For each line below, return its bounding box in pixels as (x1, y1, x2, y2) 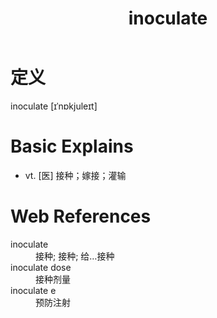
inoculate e (10, 284, 57, 296)
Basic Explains (10, 135, 134, 158)
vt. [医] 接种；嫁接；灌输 (24, 169, 127, 181)
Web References (10, 205, 152, 228)
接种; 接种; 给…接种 (35, 250, 115, 262)
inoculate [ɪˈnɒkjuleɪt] (10, 100, 98, 112)
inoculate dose (10, 261, 72, 273)
